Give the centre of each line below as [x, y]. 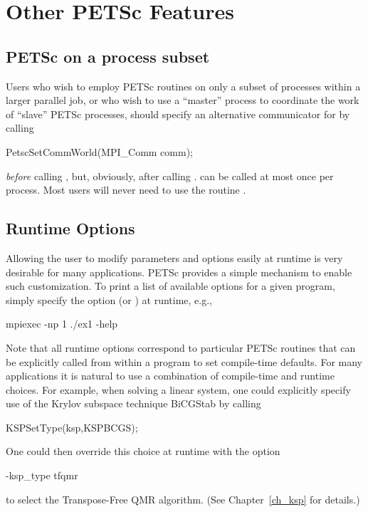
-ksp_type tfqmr [42, 475]
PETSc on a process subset [108, 56]
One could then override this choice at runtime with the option [143, 451]
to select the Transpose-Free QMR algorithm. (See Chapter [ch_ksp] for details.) [183, 499]
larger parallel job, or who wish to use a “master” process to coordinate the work [183, 100]
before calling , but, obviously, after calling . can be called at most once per [170, 176]
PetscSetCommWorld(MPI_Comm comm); [99, 151]
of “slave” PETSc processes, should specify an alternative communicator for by [178, 114]
